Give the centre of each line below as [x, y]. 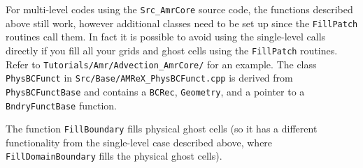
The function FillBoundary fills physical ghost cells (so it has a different [162, 129]
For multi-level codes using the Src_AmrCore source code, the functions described [179, 9]
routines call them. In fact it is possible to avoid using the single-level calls [166, 37]
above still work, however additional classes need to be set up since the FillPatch [182, 23]
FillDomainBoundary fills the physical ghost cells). [114, 156]
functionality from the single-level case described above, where [139, 142]
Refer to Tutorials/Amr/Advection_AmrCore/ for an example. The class [161, 64]
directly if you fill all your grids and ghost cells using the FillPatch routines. [172, 50]
